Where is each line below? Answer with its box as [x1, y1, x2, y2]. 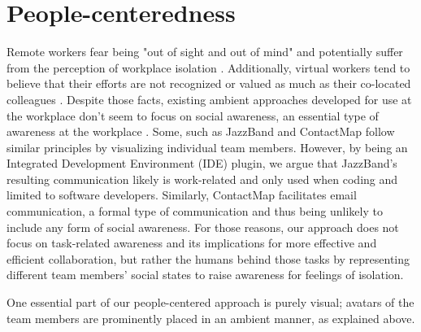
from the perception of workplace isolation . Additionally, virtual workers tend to [7, 59, 410, 76]
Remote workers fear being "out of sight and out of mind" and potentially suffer [7, 43, 403, 60]
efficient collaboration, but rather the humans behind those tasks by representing [7, 250, 410, 267]
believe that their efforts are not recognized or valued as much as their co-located [7, 75, 411, 92]
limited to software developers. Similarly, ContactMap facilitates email [7, 186, 357, 203]
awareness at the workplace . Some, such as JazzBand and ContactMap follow [7, 123, 395, 140]
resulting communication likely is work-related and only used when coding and [7, 170, 398, 187]
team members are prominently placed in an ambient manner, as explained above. [7, 309, 415, 326]
